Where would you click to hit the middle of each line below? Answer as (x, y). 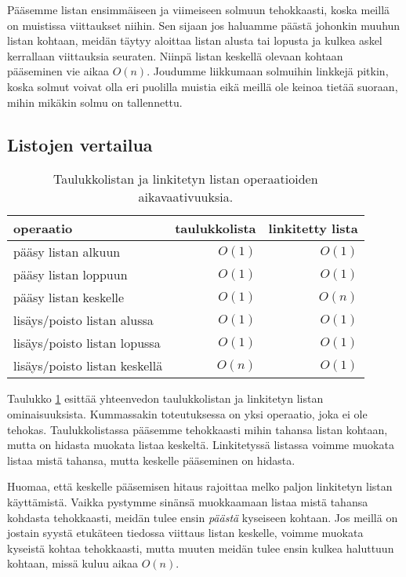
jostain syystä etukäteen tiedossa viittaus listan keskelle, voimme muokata (185, 533)
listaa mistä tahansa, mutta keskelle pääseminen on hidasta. (151, 460)
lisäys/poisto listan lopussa (87, 343)
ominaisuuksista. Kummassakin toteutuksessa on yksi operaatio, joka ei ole (187, 413)
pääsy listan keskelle (69, 298)
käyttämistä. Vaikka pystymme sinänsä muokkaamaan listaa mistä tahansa (188, 501)
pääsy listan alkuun (67, 252)
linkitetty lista (313, 228)
